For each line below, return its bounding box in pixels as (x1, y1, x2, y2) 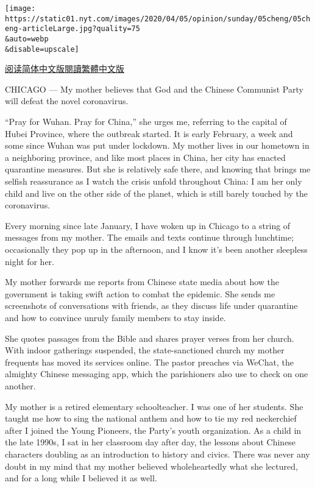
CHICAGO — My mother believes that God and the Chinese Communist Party (5, 82, 303, 95)
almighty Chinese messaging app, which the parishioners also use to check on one (5, 367, 308, 380)
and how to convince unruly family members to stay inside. (5, 311, 226, 324)
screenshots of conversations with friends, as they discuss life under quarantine (5, 299, 298, 312)
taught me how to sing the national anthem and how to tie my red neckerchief (5, 412, 297, 425)
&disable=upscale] (5, 44, 79, 54)
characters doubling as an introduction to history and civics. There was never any (5, 447, 310, 460)
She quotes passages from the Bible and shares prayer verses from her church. (5, 331, 294, 344)
